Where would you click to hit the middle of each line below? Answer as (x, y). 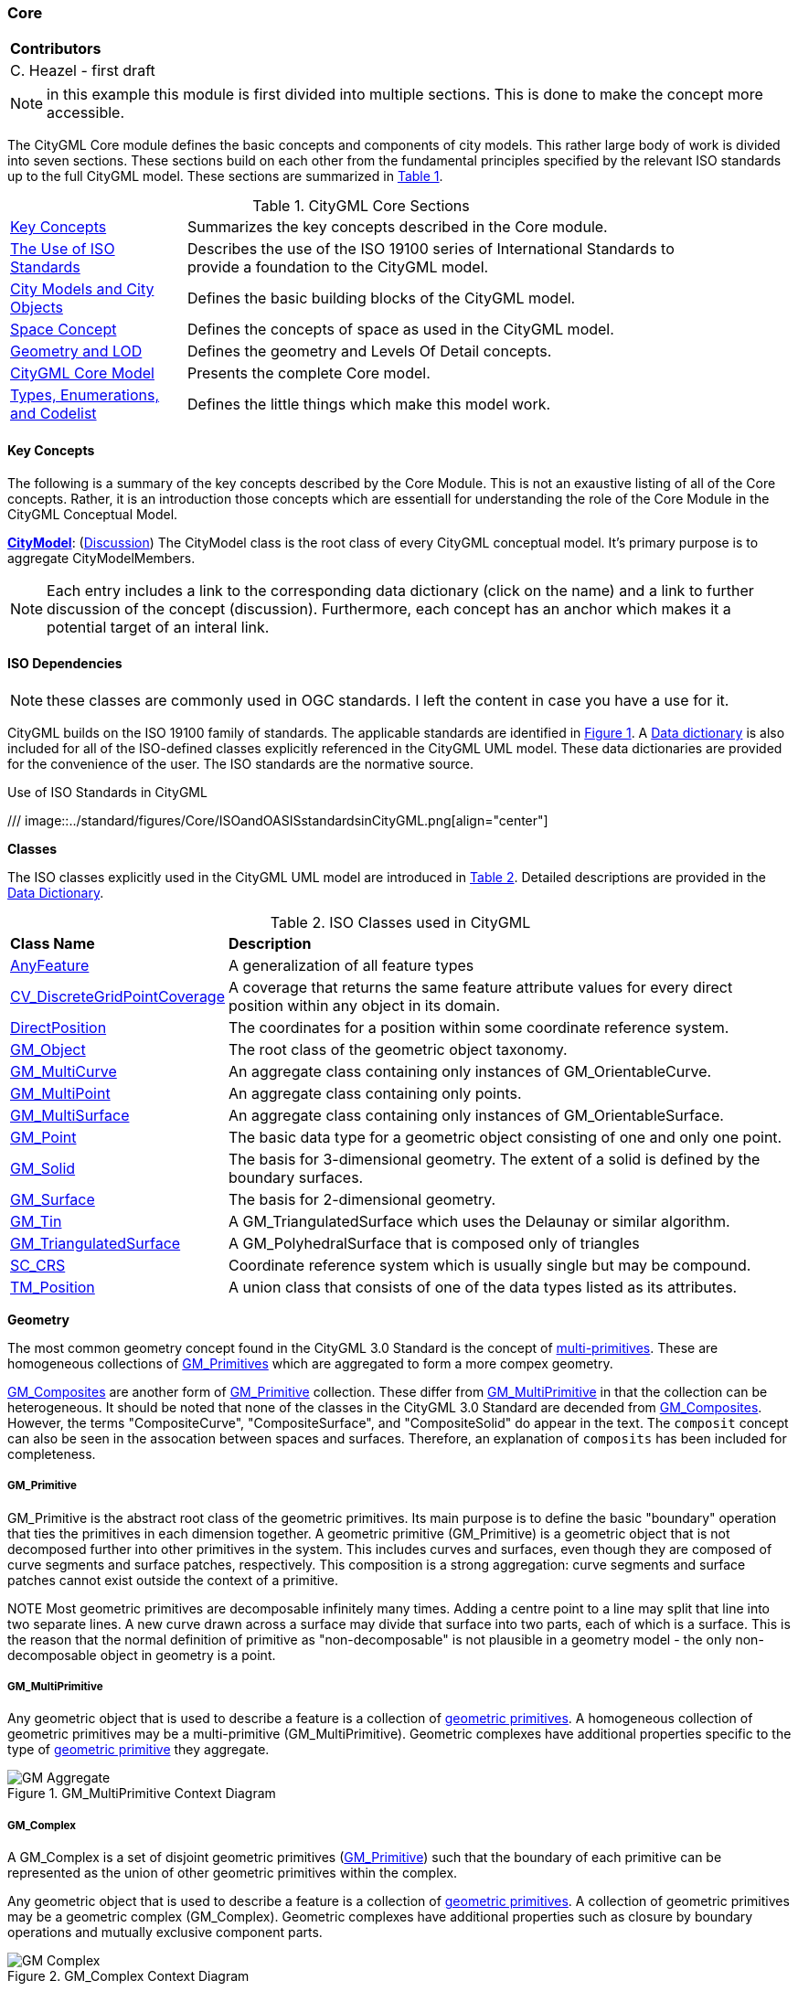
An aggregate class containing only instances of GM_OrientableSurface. (476, 1115)
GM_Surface (53, 1199)
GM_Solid (43, 1168)
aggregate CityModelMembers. (101, 558)
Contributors (56, 49)
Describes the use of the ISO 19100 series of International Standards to (431, 249)
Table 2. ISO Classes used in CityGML (400, 922)
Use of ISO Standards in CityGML (107, 792)
